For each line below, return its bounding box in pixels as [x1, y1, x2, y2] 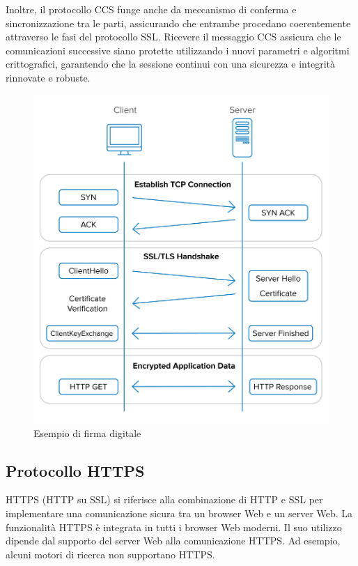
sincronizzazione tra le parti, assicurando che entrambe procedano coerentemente [6, 15, 351, 30]
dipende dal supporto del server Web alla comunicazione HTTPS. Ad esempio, [6, 533, 341, 548]
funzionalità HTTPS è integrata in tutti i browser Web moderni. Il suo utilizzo [6, 519, 342, 534]
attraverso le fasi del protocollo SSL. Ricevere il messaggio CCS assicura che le [6, 29, 341, 44]
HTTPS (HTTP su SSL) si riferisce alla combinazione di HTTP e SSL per [6, 492, 323, 507]
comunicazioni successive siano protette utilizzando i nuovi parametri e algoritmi [6, 43, 350, 57]
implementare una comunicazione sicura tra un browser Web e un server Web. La [6, 506, 353, 521]
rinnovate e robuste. [6, 70, 91, 84]
